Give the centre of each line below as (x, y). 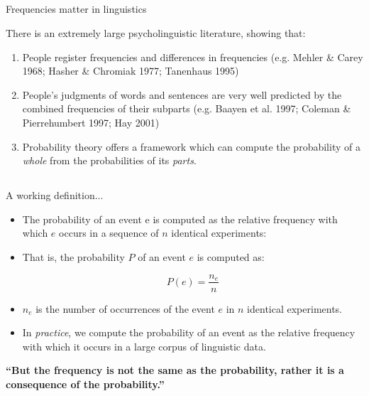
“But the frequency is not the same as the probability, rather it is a (175, 370)
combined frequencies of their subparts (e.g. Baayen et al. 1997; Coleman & (187, 108)
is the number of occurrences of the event (125, 308)
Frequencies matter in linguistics (76, 9)
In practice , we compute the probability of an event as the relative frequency (189, 332)
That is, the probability (73, 256)
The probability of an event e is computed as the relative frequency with (180, 219)
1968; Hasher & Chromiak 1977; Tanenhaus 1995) (131, 71)
